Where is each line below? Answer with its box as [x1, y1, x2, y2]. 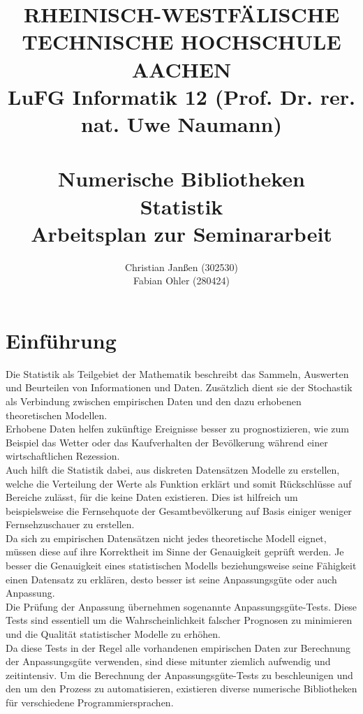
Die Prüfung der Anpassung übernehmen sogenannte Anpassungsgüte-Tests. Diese [6, 599, 357, 613]
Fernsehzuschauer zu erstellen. [6, 517, 135, 532]
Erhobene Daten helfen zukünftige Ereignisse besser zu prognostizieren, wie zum [6, 421, 349, 436]
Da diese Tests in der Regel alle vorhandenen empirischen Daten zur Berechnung [6, 640, 350, 655]
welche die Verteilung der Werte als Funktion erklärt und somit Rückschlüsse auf [6, 476, 352, 490]
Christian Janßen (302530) [124, 259, 239, 274]
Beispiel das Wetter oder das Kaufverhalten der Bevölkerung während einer [6, 435, 328, 449]
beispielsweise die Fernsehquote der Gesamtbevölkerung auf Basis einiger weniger [6, 503, 352, 518]
